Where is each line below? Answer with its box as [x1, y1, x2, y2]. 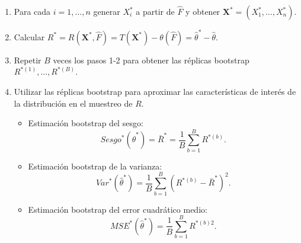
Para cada [14, 5, 51, 17]
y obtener [185, 5, 220, 17]
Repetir [14, 53, 41, 66]
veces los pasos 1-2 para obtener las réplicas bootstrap [53, 53, 249, 66]
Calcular [14, 30, 45, 43]
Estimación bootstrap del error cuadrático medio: [28, 203, 207, 215]
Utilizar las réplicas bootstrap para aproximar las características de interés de [14, 85, 296, 97]
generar [93, 5, 120, 17]
